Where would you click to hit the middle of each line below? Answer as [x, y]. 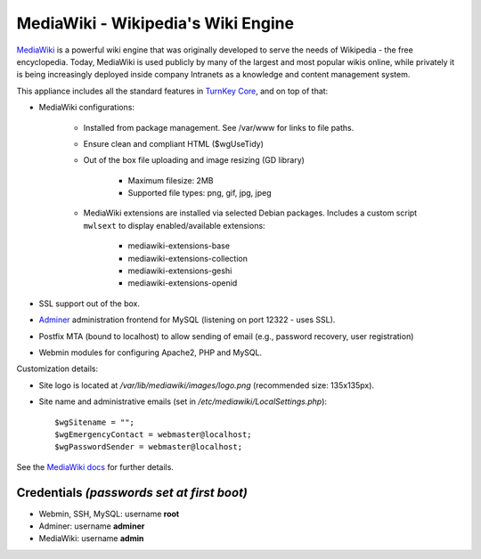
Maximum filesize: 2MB [171, 180]
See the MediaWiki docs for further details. [95, 466]
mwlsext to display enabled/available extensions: [175, 225]
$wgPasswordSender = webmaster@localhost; [149, 447]
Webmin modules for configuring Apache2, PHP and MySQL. [151, 352]
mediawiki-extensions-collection [188, 258]
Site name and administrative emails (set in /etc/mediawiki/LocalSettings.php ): [183, 401]
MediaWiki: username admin [91, 539]
